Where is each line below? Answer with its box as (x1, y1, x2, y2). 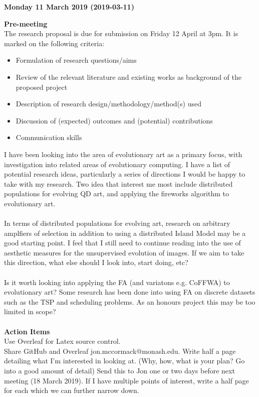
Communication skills (16, 132, 82, 143)
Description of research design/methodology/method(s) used (16, 98, 201, 109)
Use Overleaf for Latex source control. (4, 336, 121, 346)
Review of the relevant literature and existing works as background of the (16, 71, 241, 82)
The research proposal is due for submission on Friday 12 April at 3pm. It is (4, 28, 238, 39)
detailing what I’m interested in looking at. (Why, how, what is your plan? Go (4, 355, 245, 366)
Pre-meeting (4, 18, 48, 29)
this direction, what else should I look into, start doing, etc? (4, 257, 188, 268)
